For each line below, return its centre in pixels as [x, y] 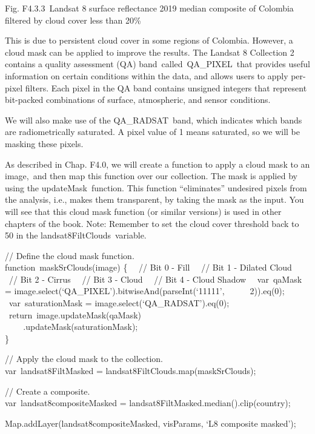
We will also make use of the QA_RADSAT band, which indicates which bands [154, 120]
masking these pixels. [44, 143]
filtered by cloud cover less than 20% [73, 20]
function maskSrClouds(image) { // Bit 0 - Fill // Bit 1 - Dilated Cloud [148, 267]
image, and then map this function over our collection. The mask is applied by [151, 176]
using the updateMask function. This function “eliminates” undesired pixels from [156, 187]
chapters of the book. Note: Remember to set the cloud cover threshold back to [152, 223]
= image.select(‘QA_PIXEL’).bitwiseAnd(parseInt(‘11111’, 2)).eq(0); [145, 291]
